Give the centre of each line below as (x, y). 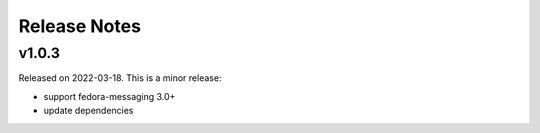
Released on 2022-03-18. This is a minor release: (120, 78)
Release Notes (80, 26)
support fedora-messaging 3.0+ (109, 96)
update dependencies (88, 111)
